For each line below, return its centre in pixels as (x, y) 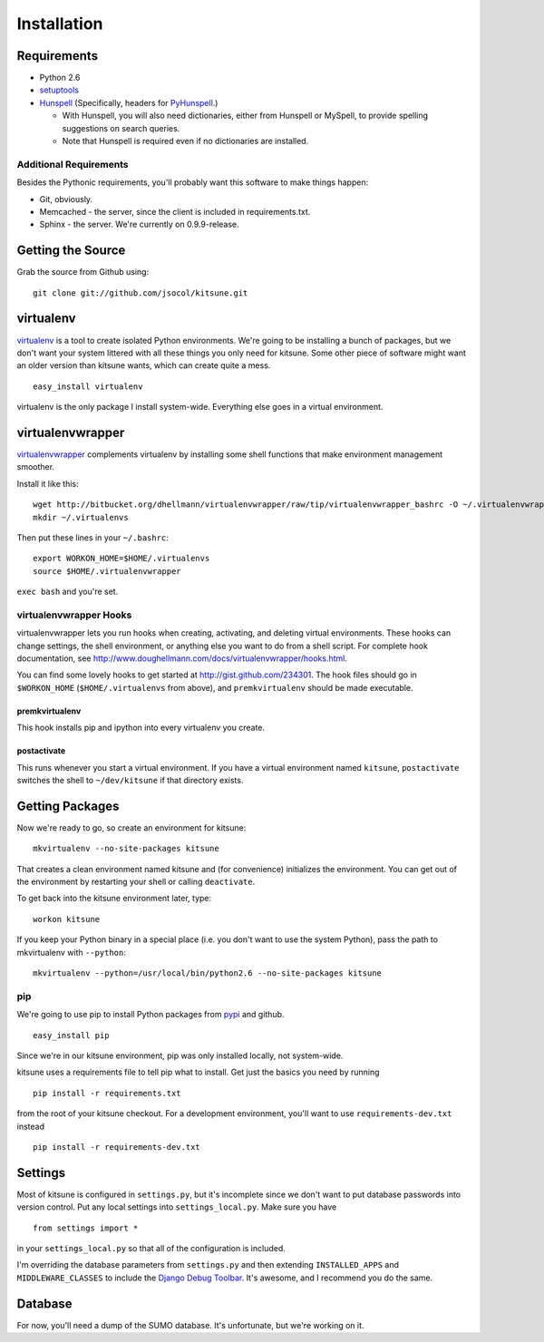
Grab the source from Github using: (83, 272)
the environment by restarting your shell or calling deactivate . (136, 882)
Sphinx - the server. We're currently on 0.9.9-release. (139, 224)
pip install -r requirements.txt (107, 1093)
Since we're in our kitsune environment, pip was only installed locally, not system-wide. (180, 1055)
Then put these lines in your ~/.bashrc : (93, 537)
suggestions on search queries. (121, 128)
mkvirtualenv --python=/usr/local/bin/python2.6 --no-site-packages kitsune (208, 973)
